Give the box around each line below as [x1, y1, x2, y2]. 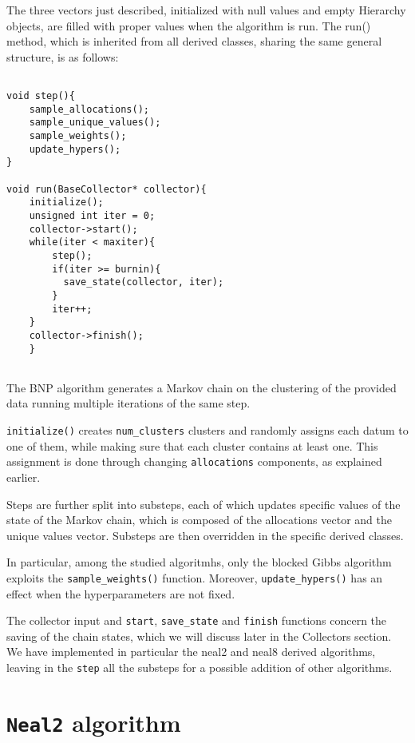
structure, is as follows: [6, 48, 119, 65]
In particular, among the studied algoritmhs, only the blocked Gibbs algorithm [6, 554, 392, 570]
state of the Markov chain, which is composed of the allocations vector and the [6, 511, 392, 528]
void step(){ [6, 90, 75, 102]
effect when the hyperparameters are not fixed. [6, 585, 235, 602]
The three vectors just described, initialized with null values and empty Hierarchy [6, 2, 406, 18]
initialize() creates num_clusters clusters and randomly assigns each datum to [6, 422, 409, 438]
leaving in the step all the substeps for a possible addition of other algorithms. [6, 658, 393, 675]
